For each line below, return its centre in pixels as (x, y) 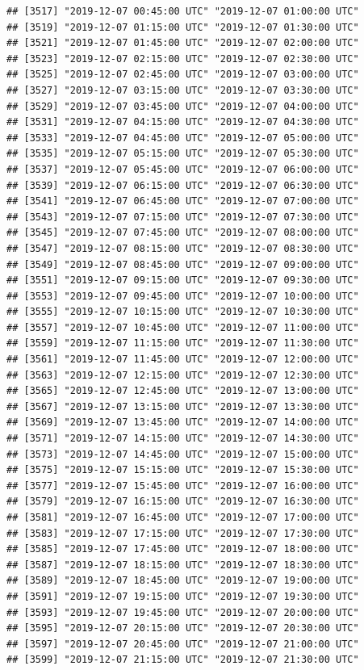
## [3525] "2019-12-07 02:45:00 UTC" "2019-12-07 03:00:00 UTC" (183, 75)
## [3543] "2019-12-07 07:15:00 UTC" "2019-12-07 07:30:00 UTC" (183, 217)
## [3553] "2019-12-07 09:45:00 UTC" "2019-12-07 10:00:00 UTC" (183, 296)
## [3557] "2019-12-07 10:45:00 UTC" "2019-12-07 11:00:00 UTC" (183, 327)
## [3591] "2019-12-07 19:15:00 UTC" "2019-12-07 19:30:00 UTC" (183, 596)
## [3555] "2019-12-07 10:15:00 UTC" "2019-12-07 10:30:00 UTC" (183, 312)
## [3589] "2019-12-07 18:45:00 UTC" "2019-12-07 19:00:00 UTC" (183, 581)
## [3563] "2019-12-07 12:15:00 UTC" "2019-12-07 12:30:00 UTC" (183, 375)
